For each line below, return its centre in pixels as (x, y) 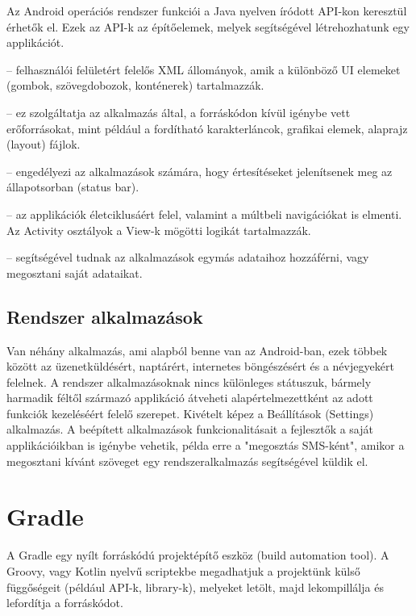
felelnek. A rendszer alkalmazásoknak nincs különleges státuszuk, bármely (189, 381)
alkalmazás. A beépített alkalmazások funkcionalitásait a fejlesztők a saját (190, 429)
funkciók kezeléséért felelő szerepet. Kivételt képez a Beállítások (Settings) (190, 413)
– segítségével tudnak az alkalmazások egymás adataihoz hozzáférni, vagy (188, 257)
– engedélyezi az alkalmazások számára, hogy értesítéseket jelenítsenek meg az (200, 171)
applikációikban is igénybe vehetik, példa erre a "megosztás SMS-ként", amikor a (206, 445)
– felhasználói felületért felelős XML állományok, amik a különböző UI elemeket (204, 69)
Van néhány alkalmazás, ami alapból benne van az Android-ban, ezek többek (197, 350)
